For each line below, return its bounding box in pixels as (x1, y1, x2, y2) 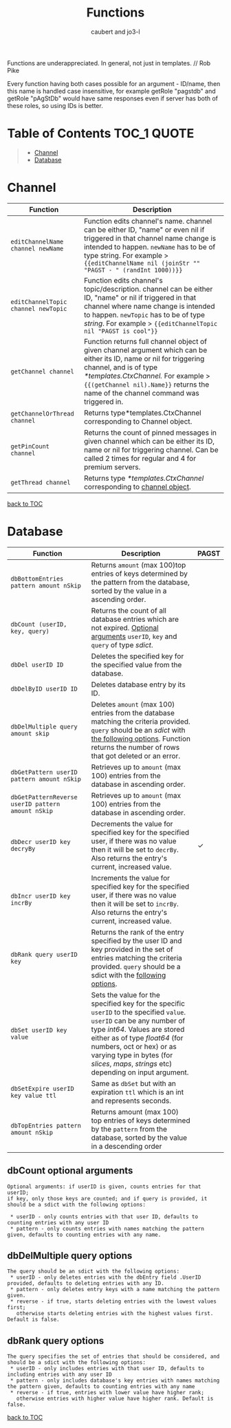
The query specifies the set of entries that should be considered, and (7, 1353, 220, 1360)
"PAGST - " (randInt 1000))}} (83, 266, 183, 274)
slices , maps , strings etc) (91, 1059, 173, 1068)
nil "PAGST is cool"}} (83, 327, 158, 335)
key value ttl (10, 1092, 57, 1099)
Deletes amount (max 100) (91, 700, 175, 709)
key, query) (10, 627, 50, 635)
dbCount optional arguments (7, 1165, 133, 1177)
